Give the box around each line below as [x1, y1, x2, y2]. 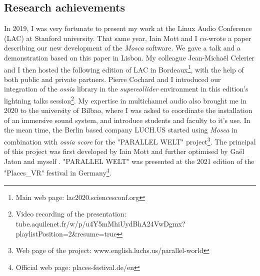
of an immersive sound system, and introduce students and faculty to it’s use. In [4, 114, 250, 125]
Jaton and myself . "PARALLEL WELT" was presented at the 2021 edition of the [4, 155, 254, 166]
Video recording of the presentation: [15, 208, 126, 219]
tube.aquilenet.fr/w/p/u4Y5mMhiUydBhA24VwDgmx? [15, 218, 185, 228]
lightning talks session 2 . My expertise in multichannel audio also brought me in [4, 94, 247, 105]
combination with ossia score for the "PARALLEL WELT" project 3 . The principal [4, 135, 256, 146]
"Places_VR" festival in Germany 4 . [4, 166, 111, 178]
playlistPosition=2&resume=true [15, 228, 117, 238]
